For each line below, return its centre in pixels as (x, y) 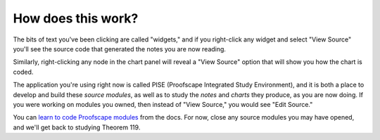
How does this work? (76, 18)
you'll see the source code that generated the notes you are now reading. (120, 49)
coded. (23, 72)
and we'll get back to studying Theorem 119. (77, 127)
